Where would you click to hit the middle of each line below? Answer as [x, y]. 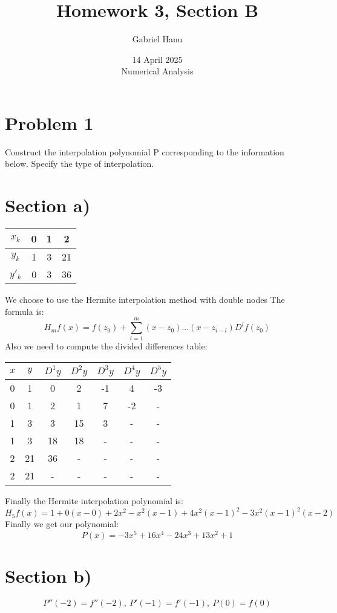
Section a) [48, 205]
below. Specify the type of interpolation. [80, 164]
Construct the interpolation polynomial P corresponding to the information [145, 151]
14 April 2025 [157, 59]
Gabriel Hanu [157, 39]
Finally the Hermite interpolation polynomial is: [94, 501]
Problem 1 [49, 122]
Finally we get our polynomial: [62, 524]
